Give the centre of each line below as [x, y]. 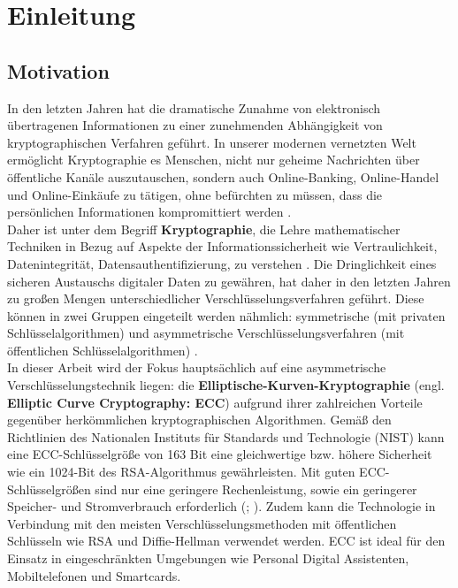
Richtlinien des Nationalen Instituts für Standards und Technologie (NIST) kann [226, 436]
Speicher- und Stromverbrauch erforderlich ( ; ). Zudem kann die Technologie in [221, 506]
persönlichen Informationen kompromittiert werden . [149, 212]
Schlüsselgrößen [49, 489]
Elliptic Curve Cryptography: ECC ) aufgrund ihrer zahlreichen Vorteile [215, 402]
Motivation [58, 70]
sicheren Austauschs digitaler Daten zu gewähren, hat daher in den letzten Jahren [229, 281]
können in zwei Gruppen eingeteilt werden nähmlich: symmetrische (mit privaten [226, 315]
